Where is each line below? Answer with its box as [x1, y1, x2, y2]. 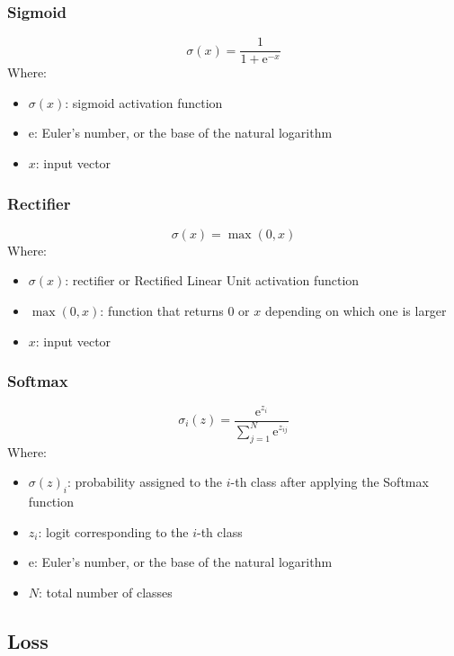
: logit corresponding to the [38, 522, 189, 541]
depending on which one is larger [264, 301, 447, 320]
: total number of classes [39, 582, 173, 601]
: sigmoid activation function [65, 93, 223, 112]
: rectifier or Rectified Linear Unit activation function [65, 271, 360, 290]
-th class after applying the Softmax [230, 472, 429, 491]
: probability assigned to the [67, 472, 223, 491]
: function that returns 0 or [100, 301, 250, 320]
